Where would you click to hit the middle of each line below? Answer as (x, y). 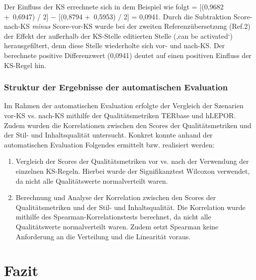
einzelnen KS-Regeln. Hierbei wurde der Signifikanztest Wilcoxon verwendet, (133, 171)
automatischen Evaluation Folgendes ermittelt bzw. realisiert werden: (109, 144)
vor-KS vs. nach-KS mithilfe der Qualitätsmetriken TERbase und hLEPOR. (120, 115)
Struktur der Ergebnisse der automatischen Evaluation (116, 87)
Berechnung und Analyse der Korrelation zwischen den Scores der (116, 197)
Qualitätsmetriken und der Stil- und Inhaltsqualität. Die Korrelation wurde (130, 207)
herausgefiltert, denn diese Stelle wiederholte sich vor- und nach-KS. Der (115, 45)
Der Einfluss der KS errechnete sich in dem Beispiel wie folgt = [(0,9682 (114, 6)
